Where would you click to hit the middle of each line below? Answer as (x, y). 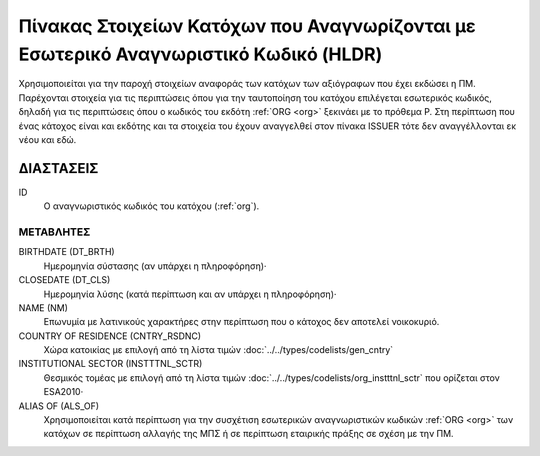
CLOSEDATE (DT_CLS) (64, 280)
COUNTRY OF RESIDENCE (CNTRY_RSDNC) (110, 336)
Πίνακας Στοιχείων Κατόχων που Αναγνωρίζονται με (247, 26)
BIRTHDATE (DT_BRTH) (66, 252)
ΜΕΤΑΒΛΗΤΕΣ (54, 232)
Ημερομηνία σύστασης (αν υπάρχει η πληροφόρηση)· (155, 266)
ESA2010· (63, 392)
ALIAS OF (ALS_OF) (59, 406)
